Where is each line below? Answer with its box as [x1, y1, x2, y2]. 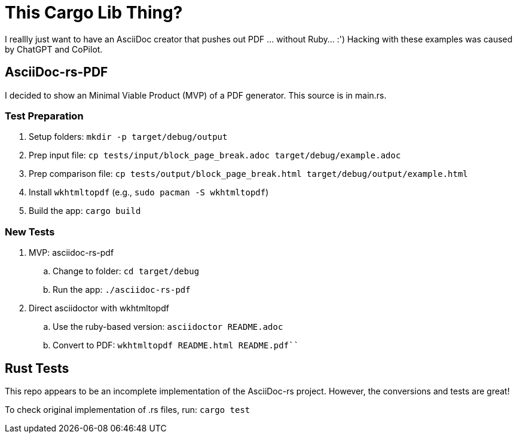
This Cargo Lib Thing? [5, 2, 183, 23]
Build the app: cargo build [29, 206, 141, 216]
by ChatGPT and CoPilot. [5, 44, 103, 54]
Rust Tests [5, 360, 69, 376]
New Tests [5, 225, 55, 238]
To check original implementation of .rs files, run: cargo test [5, 404, 250, 415]
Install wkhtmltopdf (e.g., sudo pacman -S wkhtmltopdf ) [29, 187, 269, 198]
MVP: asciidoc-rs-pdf [29, 247, 114, 258]
